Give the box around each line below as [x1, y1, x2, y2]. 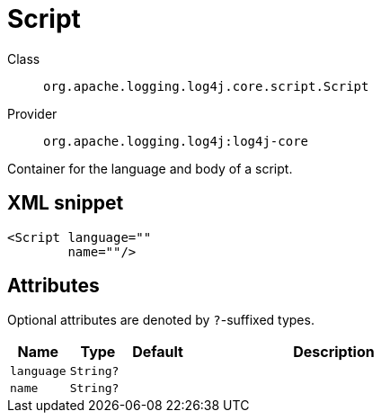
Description [293, 343, 375, 362]
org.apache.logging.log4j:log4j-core [43, 133, 309, 148]
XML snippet [7, 192, 124, 215]
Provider [7, 105, 58, 121]
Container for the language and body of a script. [7, 160, 293, 176]
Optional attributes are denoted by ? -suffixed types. [7, 312, 315, 328]
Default [132, 343, 183, 362]
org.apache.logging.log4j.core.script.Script [43, 78, 369, 94]
